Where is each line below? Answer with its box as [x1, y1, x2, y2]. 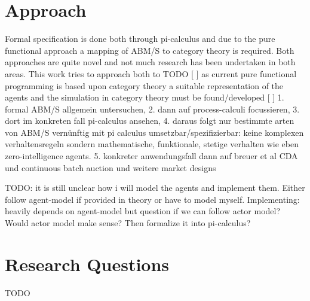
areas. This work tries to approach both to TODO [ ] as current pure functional [5, 67, 297, 80]
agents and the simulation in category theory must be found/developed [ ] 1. [5, 91, 284, 104]
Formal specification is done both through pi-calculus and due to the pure [5, 32, 275, 45]
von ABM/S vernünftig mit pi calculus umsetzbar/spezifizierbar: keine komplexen [5, 126, 304, 138]
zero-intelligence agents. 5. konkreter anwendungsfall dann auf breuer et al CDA [5, 150, 298, 162]
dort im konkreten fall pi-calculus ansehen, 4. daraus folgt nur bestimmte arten [5, 114, 294, 127]
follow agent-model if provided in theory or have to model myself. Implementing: [5, 193, 300, 205]
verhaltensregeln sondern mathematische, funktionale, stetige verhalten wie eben [5, 138, 299, 150]
